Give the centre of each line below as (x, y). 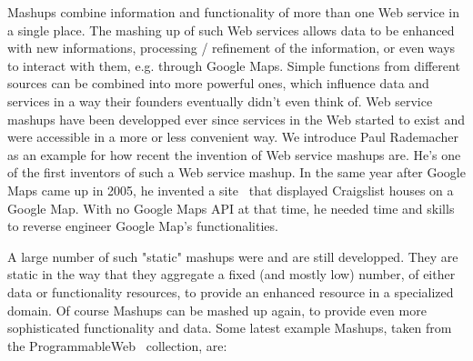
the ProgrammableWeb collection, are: (117, 345)
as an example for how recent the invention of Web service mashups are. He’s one (234, 154)
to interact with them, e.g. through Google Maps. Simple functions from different (234, 65)
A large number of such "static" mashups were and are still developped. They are (233, 256)
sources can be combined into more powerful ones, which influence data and (218, 83)
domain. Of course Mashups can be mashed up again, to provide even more (217, 310)
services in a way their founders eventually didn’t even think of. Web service (220, 100)
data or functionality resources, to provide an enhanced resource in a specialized (231, 291)
